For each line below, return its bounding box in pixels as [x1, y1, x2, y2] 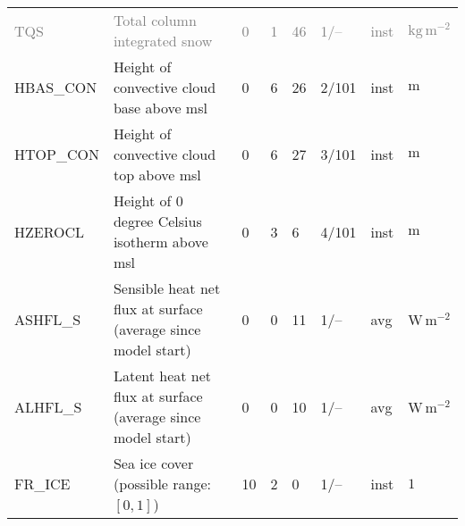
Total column [113, 10, 197, 30]
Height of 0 [113, 190, 183, 211]
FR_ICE [14, 473, 71, 494]
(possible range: [113, 473, 212, 494]
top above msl [113, 164, 201, 185]
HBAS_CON [14, 77, 97, 97]
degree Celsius [113, 211, 202, 231]
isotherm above [113, 231, 208, 252]
